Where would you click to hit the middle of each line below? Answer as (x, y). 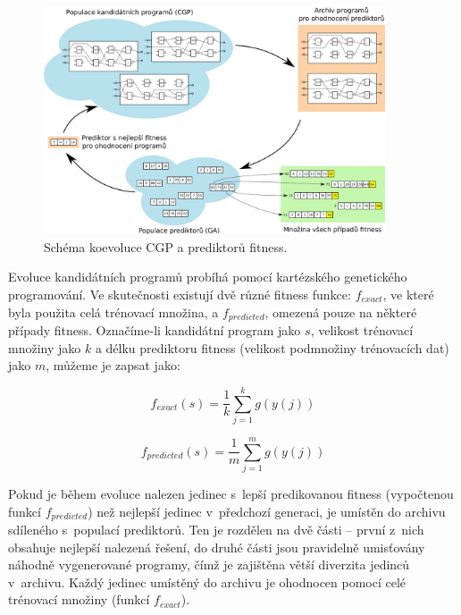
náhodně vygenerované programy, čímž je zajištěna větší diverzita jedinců (209, 564)
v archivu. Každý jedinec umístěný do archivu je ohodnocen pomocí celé (207, 581)
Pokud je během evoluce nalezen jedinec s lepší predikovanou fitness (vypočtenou (231, 493)
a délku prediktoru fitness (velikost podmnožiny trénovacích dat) (272, 347)
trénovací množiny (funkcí (79, 599)
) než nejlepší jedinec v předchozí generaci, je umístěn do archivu (267, 511)
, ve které (408, 294)
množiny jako (45, 347)
